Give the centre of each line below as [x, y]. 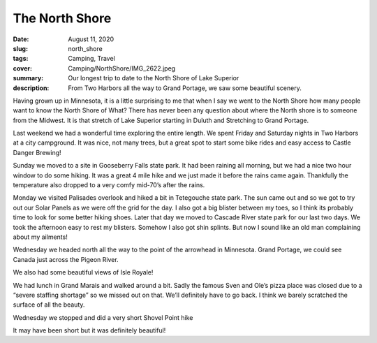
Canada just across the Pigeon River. [66, 259]
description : [31, 88]
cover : [23, 68]
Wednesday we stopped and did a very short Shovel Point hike [103, 317]
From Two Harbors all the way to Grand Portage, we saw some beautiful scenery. [185, 88]
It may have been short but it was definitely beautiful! [89, 330]
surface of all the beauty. [49, 305]
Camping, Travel [91, 59]
